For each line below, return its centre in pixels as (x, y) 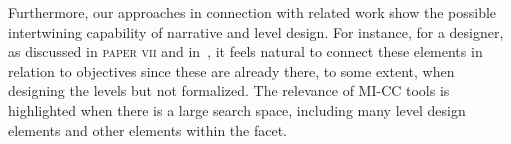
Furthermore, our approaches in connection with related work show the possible (252, 12)
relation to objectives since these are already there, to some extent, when (231, 70)
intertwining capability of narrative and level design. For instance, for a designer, (256, 31)
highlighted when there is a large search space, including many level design (237, 109)
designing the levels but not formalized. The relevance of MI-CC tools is (229, 90)
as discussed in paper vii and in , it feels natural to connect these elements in (245, 51)
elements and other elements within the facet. (147, 129)
